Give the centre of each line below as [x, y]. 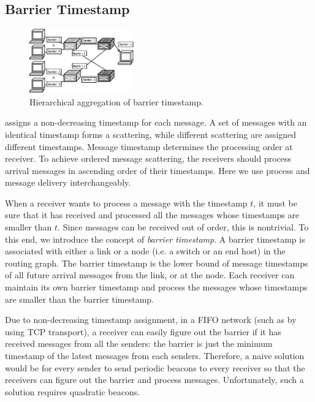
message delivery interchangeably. [68, 182]
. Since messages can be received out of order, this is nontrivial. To [183, 227]
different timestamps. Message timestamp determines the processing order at [149, 146]
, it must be [275, 203]
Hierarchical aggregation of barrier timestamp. [116, 101]
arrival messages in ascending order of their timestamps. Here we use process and [157, 170]
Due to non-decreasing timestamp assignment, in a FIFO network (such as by [151, 320]
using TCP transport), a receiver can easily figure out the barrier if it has [143, 331]
